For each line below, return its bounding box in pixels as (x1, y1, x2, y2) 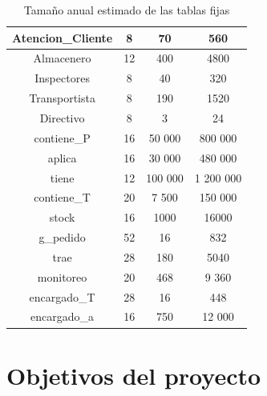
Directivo (39, 109, 85, 126)
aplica (47, 149, 77, 166)
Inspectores (34, 70, 90, 86)
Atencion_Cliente (12, 29, 113, 46)
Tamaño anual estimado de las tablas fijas (23, 2, 230, 18)
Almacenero (33, 50, 91, 66)
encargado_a (30, 308, 95, 325)
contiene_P (34, 129, 91, 146)
